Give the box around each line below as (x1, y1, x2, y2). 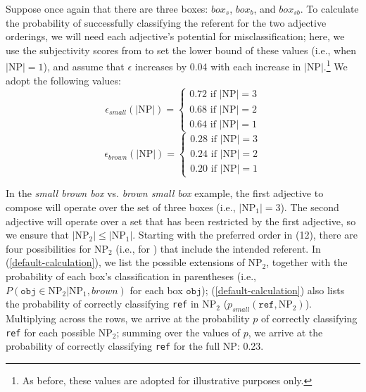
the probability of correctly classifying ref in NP (6, 296, 217, 311)
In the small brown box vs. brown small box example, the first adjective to (6, 186, 324, 201)
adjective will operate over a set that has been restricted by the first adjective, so (6, 213, 356, 228)
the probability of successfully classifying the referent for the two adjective (6, 15, 327, 30)
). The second (280, 199, 339, 214)
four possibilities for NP (6, 241, 108, 255)
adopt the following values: (6, 72, 121, 87)
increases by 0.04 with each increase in (134, 59, 301, 74)
